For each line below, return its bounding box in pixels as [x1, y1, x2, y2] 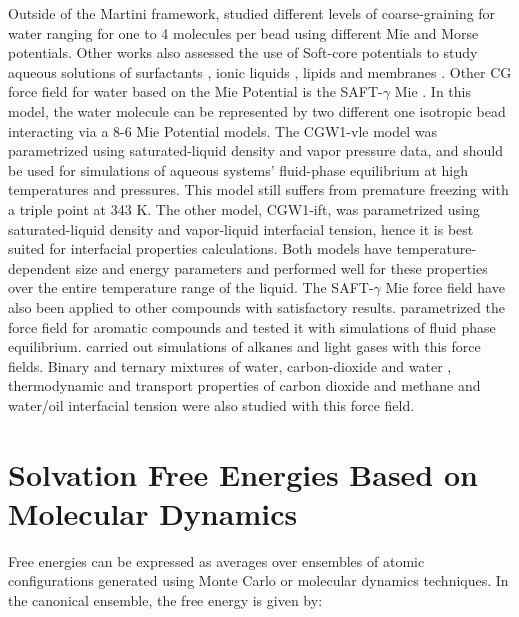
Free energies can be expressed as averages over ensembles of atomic [8, 550, 425, 571]
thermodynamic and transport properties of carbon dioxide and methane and [8, 375, 481, 396]
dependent [8, 257, 72, 278]
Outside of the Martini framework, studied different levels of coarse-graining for [8, 3, 496, 23]
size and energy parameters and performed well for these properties [75, 257, 488, 278]
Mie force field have [385, 277, 505, 298]
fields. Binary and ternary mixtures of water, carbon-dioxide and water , [8, 355, 452, 376]
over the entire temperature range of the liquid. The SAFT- [8, 277, 374, 298]
